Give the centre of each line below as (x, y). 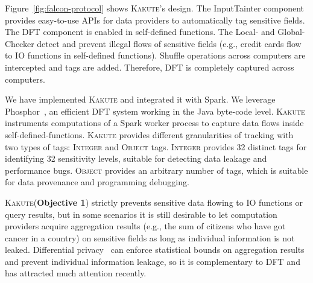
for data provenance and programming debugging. (97, 182)
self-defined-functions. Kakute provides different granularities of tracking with (149, 134)
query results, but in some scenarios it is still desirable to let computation (141, 214)
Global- (291, 32)
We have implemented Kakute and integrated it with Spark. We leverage (140, 99)
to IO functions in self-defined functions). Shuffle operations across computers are (155, 55)
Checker (20, 43)
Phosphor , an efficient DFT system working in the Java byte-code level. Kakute (155, 111)
